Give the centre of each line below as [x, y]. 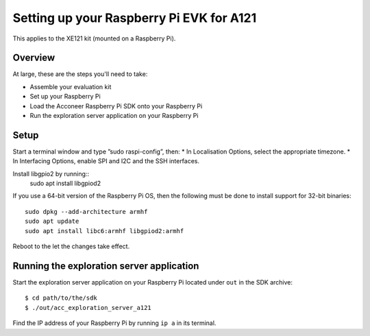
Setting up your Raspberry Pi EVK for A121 [135, 18]
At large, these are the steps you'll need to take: [80, 74]
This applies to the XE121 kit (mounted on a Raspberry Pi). [94, 38]
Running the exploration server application [106, 266]
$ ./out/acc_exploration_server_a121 [88, 308]
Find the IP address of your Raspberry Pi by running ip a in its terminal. [114, 323]
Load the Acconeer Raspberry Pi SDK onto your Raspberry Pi [116, 106]
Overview [34, 58]
